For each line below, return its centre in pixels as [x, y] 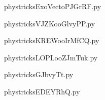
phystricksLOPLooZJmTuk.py [51, 57]
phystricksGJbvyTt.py [39, 74]
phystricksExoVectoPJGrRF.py [53, 6]
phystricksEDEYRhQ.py [42, 91]
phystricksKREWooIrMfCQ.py [52, 40]
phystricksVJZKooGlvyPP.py [50, 23]
